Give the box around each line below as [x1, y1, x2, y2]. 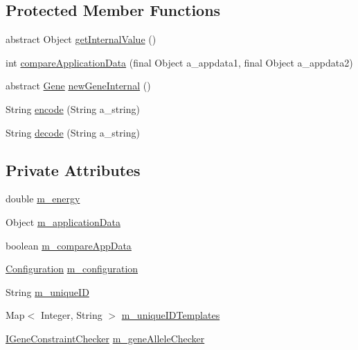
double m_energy [6, 191, 80, 206]
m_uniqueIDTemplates [121, 308, 220, 322]
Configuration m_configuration [6, 261, 138, 276]
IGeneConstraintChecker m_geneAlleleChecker [6, 331, 205, 345]
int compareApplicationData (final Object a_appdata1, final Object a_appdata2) [6, 55, 353, 69]
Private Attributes [6, 159, 141, 180]
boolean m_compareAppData [6, 238, 132, 252]
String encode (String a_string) [6, 101, 140, 116]
